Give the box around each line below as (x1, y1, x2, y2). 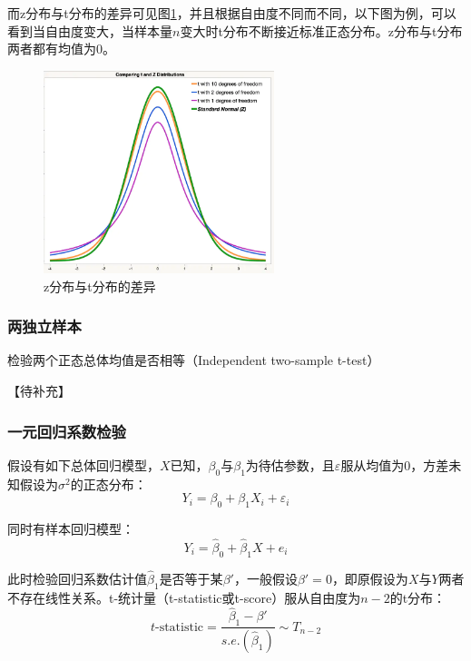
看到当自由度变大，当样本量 (7, 21, 172, 40)
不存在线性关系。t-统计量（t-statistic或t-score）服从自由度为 (7, 587, 361, 607)
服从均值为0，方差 (340, 455, 449, 474)
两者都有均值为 (7, 39, 96, 58)
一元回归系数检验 (7, 419, 126, 442)
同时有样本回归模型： (7, 518, 134, 538)
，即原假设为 (331, 568, 408, 587)
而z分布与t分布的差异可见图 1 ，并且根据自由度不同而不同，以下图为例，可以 (7, 4, 456, 22)
